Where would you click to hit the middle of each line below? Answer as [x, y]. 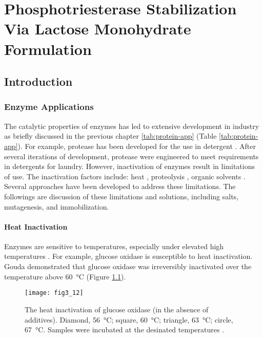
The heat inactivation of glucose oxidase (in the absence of [117, 309]
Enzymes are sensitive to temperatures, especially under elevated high [114, 246]
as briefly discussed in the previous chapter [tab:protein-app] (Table [110, 136]
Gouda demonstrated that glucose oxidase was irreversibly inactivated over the [128, 266]
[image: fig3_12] [54, 293]
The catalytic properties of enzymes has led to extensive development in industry [132, 126]
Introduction [38, 81]
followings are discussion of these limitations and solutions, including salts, [122, 196]
